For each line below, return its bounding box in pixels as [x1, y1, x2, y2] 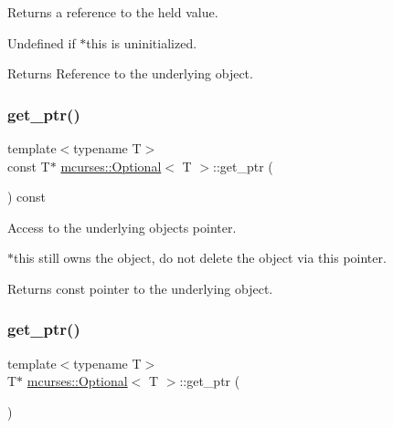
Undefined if [7, 33, 76, 52]
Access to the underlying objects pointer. [7, 217, 237, 236]
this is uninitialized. [86, 33, 197, 52]
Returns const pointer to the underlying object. [7, 278, 273, 298]
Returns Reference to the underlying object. [7, 64, 253, 83]
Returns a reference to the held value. [7, 3, 218, 21]
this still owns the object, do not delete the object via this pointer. [14, 248, 387, 267]
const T [7, 156, 50, 175]
